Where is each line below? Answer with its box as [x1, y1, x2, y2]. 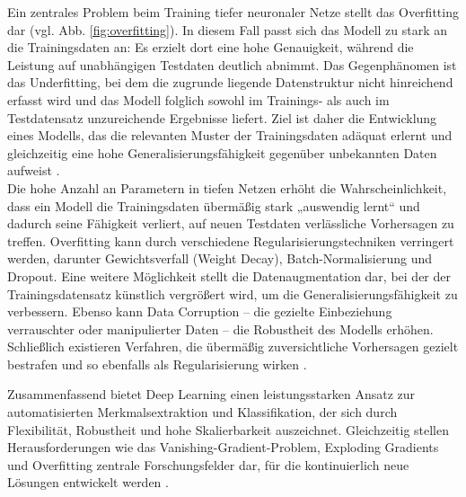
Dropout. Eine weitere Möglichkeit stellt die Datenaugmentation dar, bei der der [7, 266, 451, 285]
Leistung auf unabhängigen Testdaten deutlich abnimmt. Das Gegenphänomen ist [7, 55, 457, 74]
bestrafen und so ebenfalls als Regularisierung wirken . [7, 354, 307, 373]
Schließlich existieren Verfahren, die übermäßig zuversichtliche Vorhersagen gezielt [7, 337, 459, 356]
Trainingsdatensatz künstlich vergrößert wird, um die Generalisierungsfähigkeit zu [7, 284, 458, 303]
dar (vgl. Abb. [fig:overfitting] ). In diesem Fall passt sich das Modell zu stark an [7, 20, 448, 39]
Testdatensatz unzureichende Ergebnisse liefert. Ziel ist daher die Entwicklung [7, 108, 437, 127]
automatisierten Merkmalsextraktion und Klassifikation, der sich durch [7, 403, 398, 422]
